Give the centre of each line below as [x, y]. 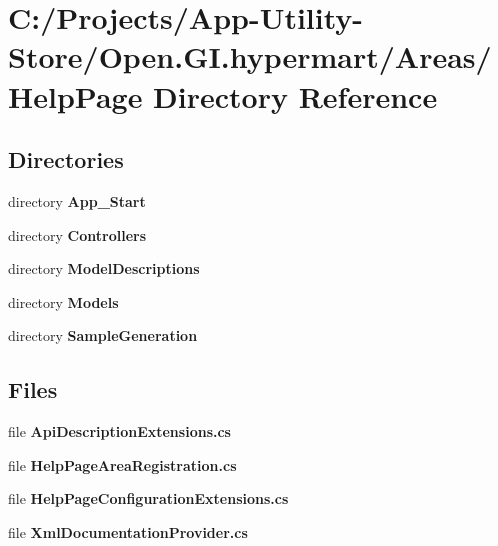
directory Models [63, 301]
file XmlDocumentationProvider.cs [128, 531]
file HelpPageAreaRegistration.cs [122, 464]
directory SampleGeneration [103, 335]
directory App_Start [77, 200]
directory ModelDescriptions [104, 268]
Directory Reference [295, 95]
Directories [66, 159]
